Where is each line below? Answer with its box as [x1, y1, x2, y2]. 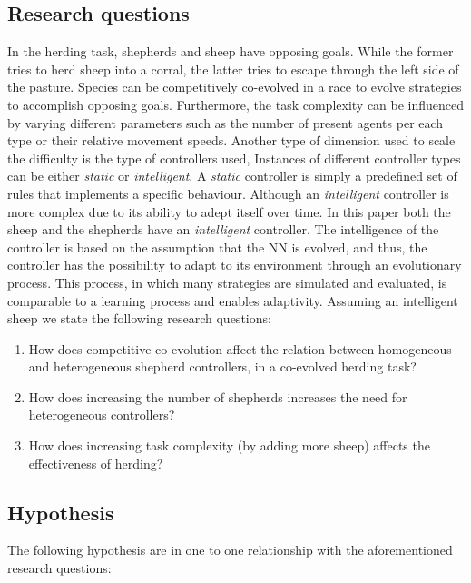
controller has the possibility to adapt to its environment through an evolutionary [7, 255, 462, 274]
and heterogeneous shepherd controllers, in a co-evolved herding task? [28, 357, 417, 376]
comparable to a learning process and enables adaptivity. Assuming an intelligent [7, 291, 458, 310]
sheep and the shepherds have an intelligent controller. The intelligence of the [7, 220, 439, 239]
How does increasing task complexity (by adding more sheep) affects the [28, 436, 430, 455]
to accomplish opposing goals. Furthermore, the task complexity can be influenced [7, 94, 465, 114]
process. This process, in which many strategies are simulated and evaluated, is [7, 272, 447, 291]
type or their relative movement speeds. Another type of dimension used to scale [7, 131, 456, 150]
